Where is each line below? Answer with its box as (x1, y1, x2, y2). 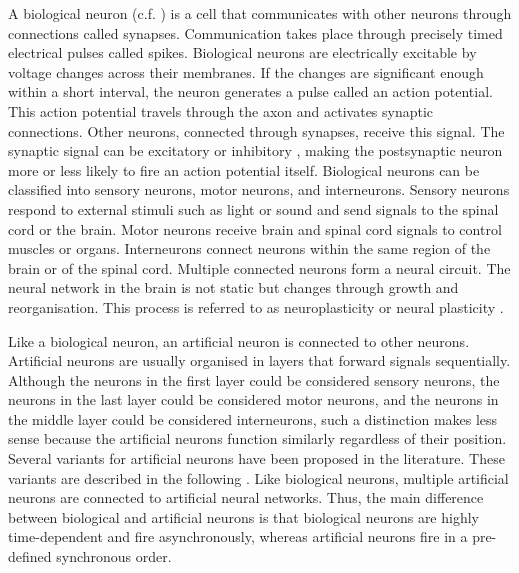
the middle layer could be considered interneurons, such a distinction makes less (8, 408, 498, 429)
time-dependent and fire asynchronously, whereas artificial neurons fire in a (8, 526, 468, 547)
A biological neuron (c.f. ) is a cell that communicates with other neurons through (8, 3, 512, 23)
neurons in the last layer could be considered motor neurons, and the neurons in (8, 389, 499, 410)
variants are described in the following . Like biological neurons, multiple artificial (8, 467, 509, 488)
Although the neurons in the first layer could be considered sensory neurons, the (8, 369, 500, 390)
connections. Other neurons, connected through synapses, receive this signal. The (8, 120, 505, 141)
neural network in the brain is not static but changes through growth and (8, 277, 459, 298)
